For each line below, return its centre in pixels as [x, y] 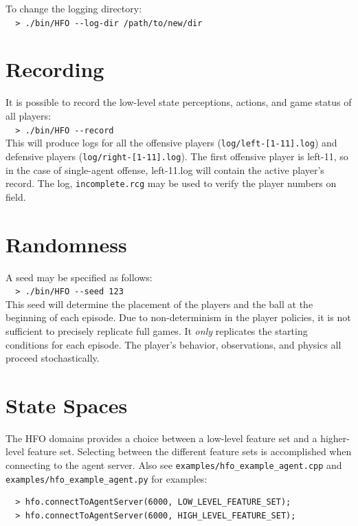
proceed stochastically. [53, 358]
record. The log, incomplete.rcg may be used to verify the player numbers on [171, 183]
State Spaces [67, 405]
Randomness [66, 244]
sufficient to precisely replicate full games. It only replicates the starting [157, 330]
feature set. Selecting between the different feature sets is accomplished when [189, 451]
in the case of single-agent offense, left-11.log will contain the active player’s [165, 169]
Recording [55, 69]
